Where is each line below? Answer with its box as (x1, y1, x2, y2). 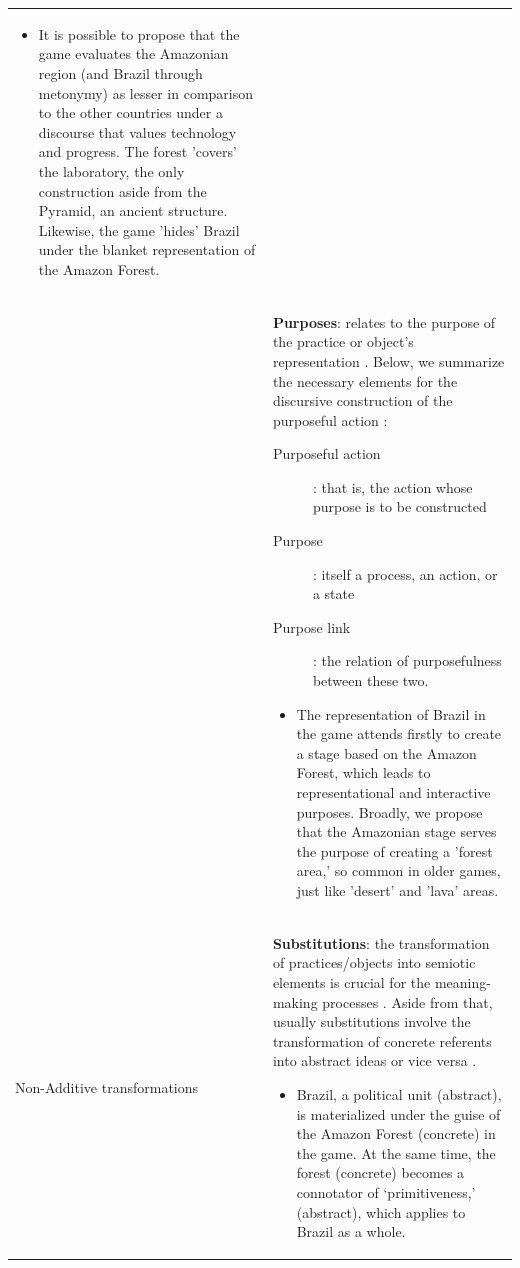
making (272, 991, 318, 1012)
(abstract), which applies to (296, 1201, 466, 1222)
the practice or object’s (272, 331, 414, 352)
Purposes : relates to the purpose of (272, 311, 496, 332)
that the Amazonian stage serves (296, 821, 497, 842)
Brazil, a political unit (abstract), (296, 1083, 502, 1104)
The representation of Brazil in (296, 703, 486, 724)
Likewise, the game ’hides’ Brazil (38, 219, 240, 240)
